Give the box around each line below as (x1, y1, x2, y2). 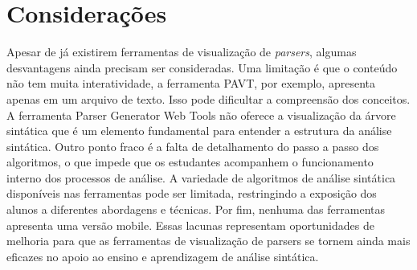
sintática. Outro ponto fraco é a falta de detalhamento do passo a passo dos (6, 137, 379, 154)
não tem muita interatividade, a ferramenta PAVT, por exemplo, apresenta (6, 75, 375, 92)
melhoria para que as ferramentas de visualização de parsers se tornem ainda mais (6, 232, 411, 249)
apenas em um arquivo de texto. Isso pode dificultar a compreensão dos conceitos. (6, 90, 411, 107)
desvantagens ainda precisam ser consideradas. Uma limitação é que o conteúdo (6, 59, 398, 76)
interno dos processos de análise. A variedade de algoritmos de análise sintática (6, 169, 396, 186)
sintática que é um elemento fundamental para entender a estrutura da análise (6, 122, 392, 139)
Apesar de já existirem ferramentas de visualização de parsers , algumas (6, 43, 357, 60)
